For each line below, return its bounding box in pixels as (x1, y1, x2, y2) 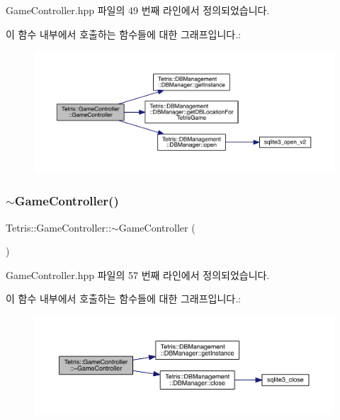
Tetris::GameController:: (6, 220, 111, 234)
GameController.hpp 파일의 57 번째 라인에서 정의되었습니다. (6, 267, 270, 282)
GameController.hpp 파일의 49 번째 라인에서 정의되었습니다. (6, 3, 270, 17)
